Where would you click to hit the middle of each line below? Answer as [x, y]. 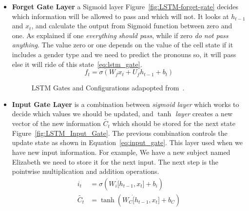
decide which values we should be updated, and [83, 114]
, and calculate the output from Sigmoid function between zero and [132, 26]
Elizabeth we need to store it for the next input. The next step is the [115, 161]
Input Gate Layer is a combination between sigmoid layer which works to [125, 104]
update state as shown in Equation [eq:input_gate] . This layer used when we [127, 142]
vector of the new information [56, 123]
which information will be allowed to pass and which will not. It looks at [120, 16]
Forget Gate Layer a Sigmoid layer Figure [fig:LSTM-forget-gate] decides [125, 6]
